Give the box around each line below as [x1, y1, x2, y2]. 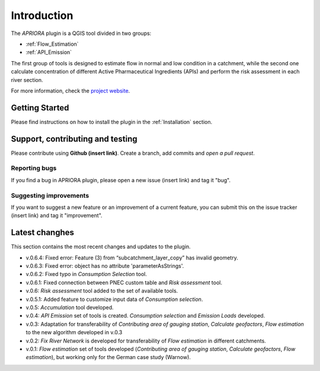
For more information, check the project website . [11, 87, 130, 94]
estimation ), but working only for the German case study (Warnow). [25, 354, 191, 361]
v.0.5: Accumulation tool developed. [25, 304, 114, 311]
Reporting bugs [11, 164, 57, 172]
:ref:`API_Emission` [25, 49, 72, 56]
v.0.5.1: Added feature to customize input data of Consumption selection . [25, 296, 203, 303]
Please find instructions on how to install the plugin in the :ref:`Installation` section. [11, 118, 213, 125]
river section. [11, 76, 43, 83]
